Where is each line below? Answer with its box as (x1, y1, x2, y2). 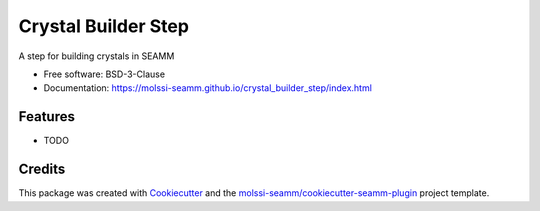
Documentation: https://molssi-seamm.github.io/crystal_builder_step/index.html (43, 82, 372, 94)
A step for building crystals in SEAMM (18, 50, 175, 62)
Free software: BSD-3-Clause (43, 68, 165, 80)
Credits (18, 161, 66, 178)
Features (18, 108, 75, 125)
